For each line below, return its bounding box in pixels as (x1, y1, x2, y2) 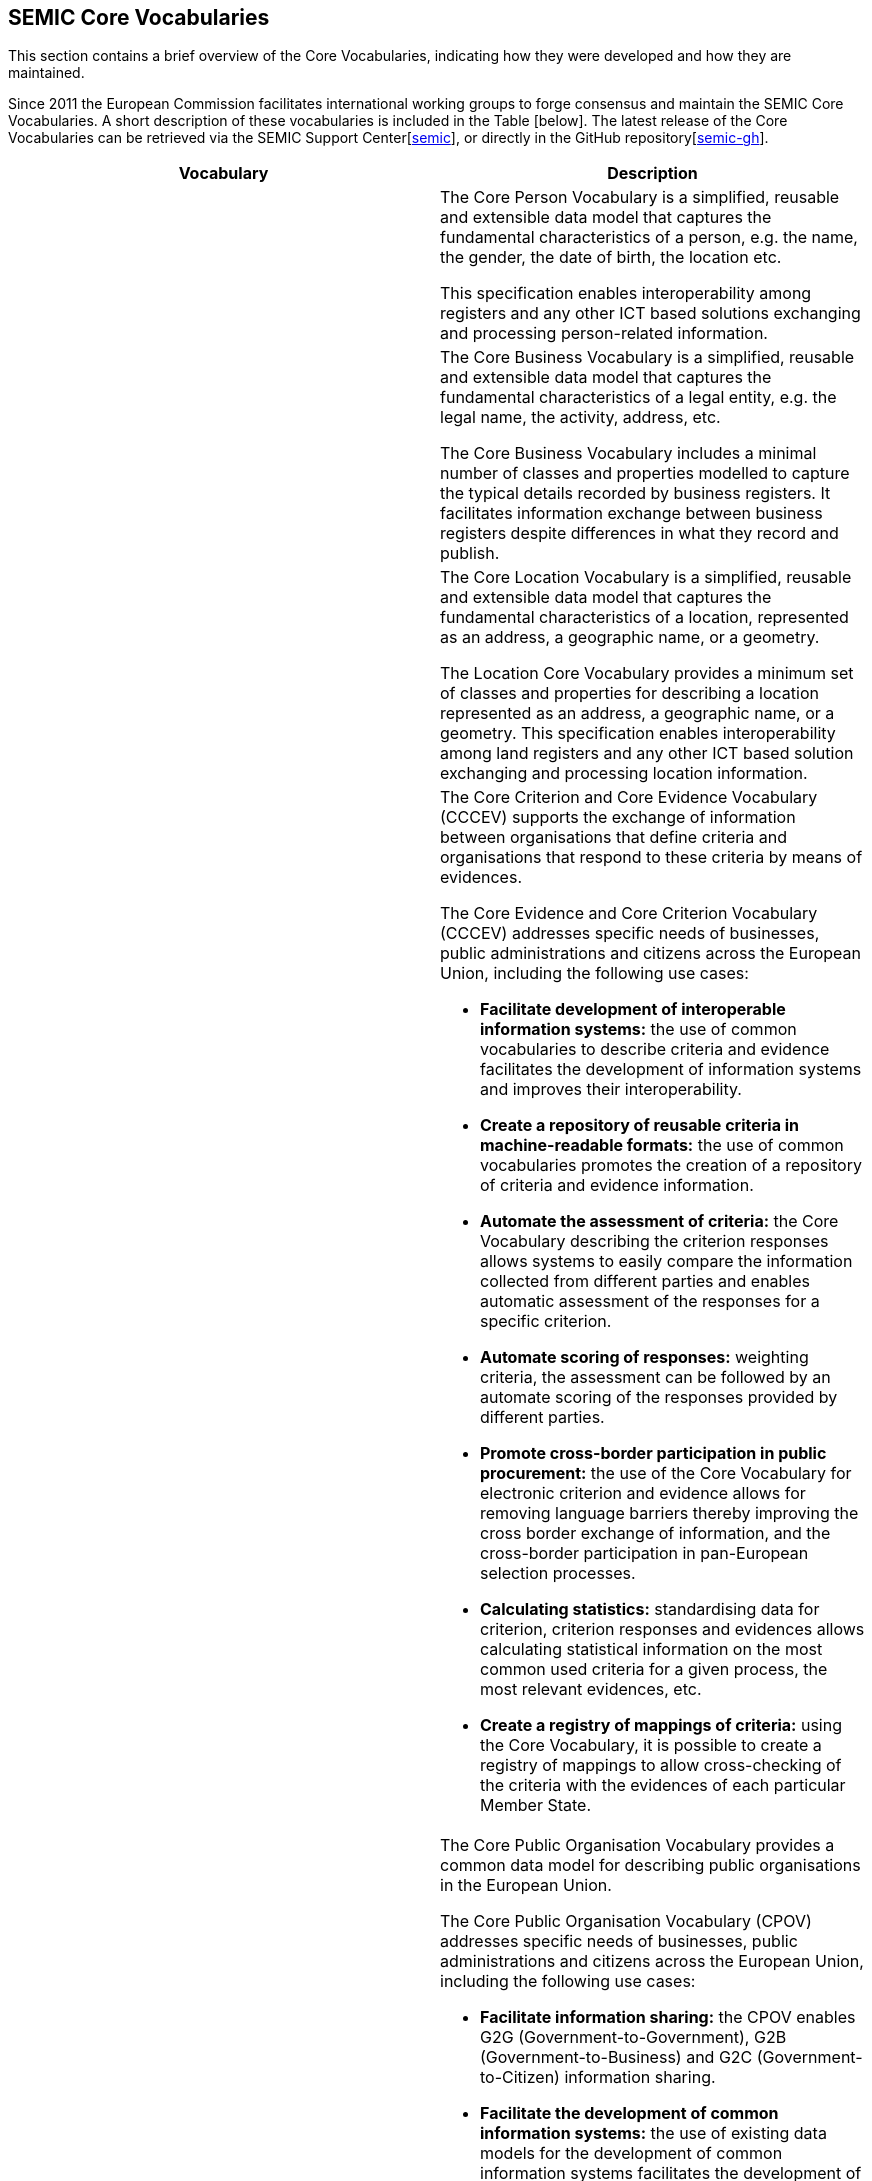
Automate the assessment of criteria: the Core (480, 1211, 839, 1232)
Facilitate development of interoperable (480, 999, 786, 1020)
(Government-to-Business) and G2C (480, 2047, 753, 2068)
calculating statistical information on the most (480, 1639, 823, 1660)
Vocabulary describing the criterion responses (480, 1231, 829, 1252)
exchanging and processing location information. (440, 763, 808, 784)
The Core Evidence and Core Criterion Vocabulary (440, 903, 818, 924)
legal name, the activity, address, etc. (440, 407, 721, 428)
